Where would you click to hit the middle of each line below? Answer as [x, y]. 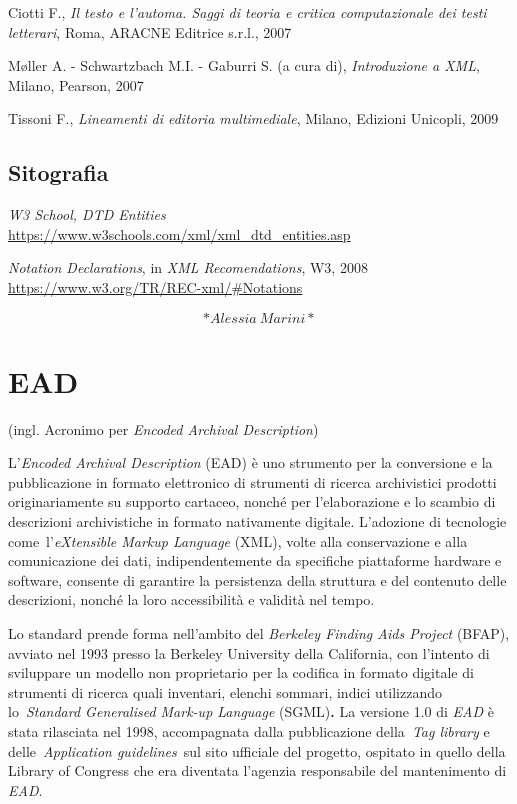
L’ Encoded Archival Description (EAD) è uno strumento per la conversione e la [250, 462]
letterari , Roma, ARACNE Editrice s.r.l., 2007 [150, 31]
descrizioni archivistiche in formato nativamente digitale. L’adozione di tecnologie [257, 521]
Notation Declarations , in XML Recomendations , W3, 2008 [188, 267]
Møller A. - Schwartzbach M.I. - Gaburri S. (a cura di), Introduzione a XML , [244, 65]
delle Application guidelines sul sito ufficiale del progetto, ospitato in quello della [257, 750]
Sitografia [58, 172]
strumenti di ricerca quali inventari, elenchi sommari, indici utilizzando [225, 691]
